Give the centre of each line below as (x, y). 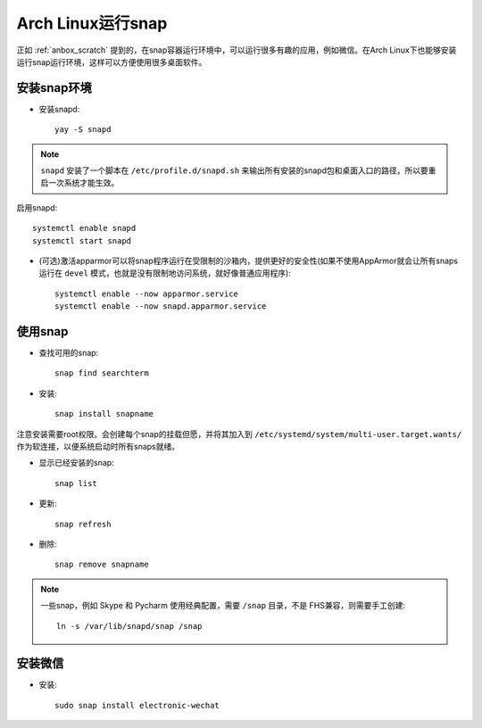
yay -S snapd (83, 130)
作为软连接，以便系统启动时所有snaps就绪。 (98, 447)
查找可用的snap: (69, 353)
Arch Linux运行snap (92, 23)
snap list (76, 483)
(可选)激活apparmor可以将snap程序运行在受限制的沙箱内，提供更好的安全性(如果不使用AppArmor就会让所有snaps (249, 261)
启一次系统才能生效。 (80, 183)
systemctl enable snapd (84, 228)
